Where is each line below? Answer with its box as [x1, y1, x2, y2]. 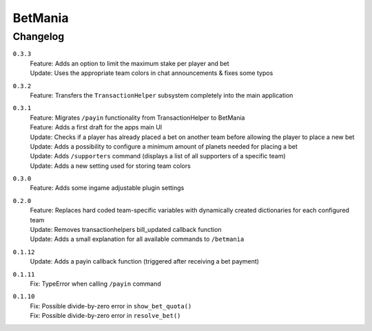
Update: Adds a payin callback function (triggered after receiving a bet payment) [30, 257, 260, 266]
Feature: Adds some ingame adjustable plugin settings [30, 184, 185, 192]
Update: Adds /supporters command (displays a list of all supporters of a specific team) [30, 152, 286, 160]
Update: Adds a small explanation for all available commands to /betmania [30, 235, 245, 244]
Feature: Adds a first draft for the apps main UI [30, 123, 163, 131]
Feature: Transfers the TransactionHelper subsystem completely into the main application [30, 91, 293, 99]
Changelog [12, 30, 65, 43]
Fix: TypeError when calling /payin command [30, 279, 161, 288]
